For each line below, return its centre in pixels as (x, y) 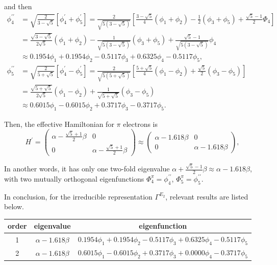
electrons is (141, 124)
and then (18, 6)
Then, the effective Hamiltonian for (59, 124)
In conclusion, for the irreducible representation (78, 196)
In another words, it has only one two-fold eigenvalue (87, 169)
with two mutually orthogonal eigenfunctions (74, 178)
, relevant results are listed (207, 196)
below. (14, 206)
